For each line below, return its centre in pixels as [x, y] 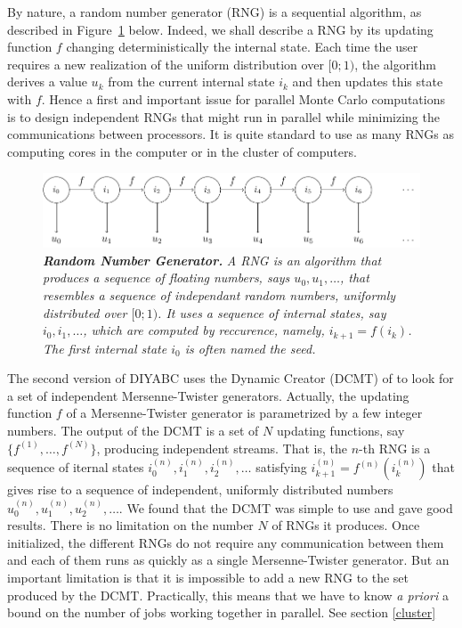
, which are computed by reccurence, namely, [204, 330]
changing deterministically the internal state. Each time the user [242, 47]
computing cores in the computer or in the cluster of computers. [182, 151]
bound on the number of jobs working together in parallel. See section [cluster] [222, 612]
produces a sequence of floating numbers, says [166, 277]
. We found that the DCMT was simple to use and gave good [286, 507]
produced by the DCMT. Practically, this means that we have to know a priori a [228, 595]
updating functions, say [340, 430]
